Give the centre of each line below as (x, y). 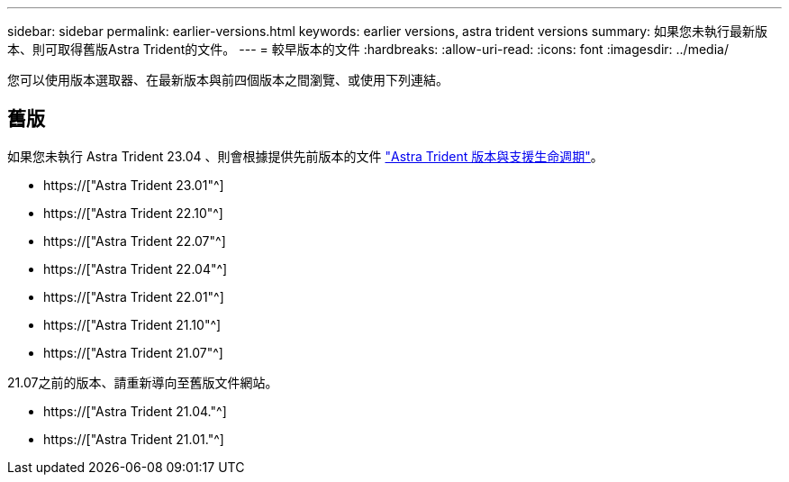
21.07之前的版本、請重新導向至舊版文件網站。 (143, 382)
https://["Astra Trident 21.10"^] (132, 324)
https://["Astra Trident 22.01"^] (134, 296)
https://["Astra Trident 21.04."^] (135, 411)
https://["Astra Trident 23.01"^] (134, 185)
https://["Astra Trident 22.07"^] (135, 241)
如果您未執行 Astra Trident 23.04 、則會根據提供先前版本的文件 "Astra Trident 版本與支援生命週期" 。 (305, 156)
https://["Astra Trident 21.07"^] (133, 352)
